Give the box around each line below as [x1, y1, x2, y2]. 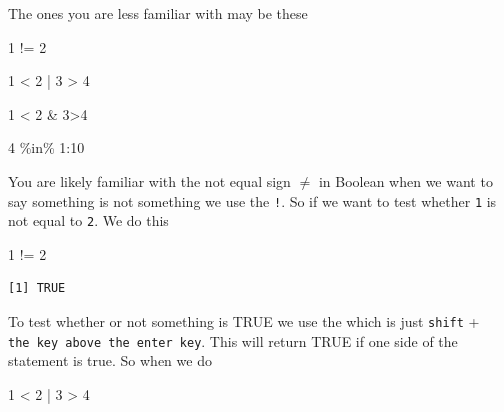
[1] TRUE [8, 281, 66, 296]
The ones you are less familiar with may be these [8, 3, 308, 23]
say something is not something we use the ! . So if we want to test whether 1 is [8, 190, 497, 211]
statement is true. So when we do [8, 350, 212, 371]
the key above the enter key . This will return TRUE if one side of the [8, 330, 458, 351]
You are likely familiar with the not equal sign [8, 170, 291, 191]
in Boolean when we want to [318, 170, 493, 191]
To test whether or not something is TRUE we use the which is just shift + [8, 311, 480, 332]
